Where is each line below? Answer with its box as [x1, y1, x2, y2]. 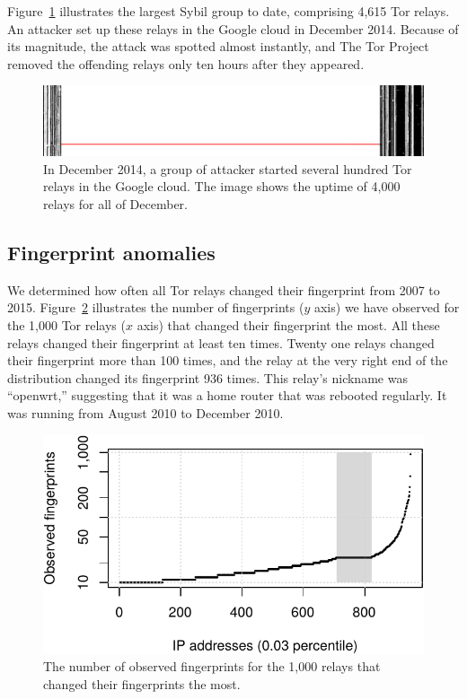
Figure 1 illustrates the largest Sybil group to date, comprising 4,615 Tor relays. [7, 2, 450, 20]
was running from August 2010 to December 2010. [7, 403, 284, 422]
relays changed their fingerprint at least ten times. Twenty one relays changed [7, 333, 435, 352]
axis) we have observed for [313, 298, 460, 317]
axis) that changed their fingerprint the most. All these [137, 316, 440, 334]
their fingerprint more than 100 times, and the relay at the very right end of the [7, 351, 448, 370]
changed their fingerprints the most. [43, 674, 241, 693]
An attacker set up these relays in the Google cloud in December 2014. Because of [7, 19, 459, 38]
